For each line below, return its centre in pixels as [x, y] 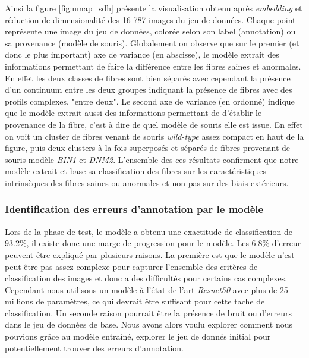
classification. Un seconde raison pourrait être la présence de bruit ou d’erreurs [149, 313]
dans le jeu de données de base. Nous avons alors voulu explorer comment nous [149, 324]
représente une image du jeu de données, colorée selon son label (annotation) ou [150, 31]
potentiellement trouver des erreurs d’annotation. [94, 348]
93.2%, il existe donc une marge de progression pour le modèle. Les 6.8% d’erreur [153, 243]
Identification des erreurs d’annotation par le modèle [134, 209]
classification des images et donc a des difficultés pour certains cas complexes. [146, 278]
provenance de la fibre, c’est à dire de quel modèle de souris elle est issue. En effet [154, 124]
